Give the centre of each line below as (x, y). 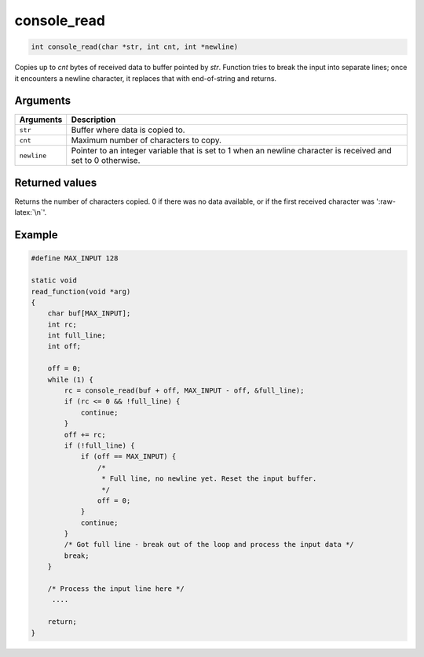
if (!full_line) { (99, 445)
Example (36, 235)
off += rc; (85, 434)
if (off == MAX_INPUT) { (128, 457)
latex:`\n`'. (31, 212)
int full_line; (77, 336)
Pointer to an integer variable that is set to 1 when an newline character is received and (231, 151)
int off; (64, 347)
